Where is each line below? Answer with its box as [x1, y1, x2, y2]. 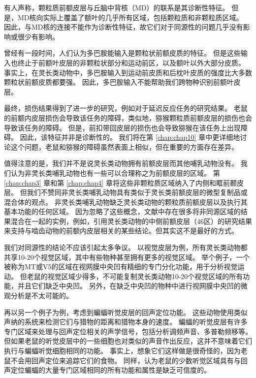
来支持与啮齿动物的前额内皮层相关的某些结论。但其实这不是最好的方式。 [4, 225, 238, 236]
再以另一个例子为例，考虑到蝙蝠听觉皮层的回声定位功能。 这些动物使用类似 [4, 307, 248, 317]
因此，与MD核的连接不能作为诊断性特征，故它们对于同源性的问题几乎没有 [4, 22, 243, 32]
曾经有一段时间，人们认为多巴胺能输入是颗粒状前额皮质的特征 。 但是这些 [4, 48, 241, 58]
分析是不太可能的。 [10, 290, 73, 301]
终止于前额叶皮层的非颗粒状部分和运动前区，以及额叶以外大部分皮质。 [17, 57, 245, 67]
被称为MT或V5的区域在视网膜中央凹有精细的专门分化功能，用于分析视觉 [4, 261, 238, 272]
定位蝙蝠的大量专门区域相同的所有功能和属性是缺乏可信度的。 [10, 365, 211, 375]
